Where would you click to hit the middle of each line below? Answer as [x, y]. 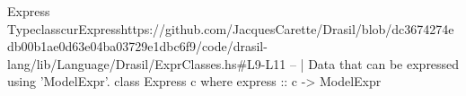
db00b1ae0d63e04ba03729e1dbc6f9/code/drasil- [137, 46]
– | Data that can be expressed [374, 63]
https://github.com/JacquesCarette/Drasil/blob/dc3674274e [287, 28]
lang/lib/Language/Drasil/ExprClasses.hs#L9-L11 [147, 63]
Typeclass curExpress [64, 28]
